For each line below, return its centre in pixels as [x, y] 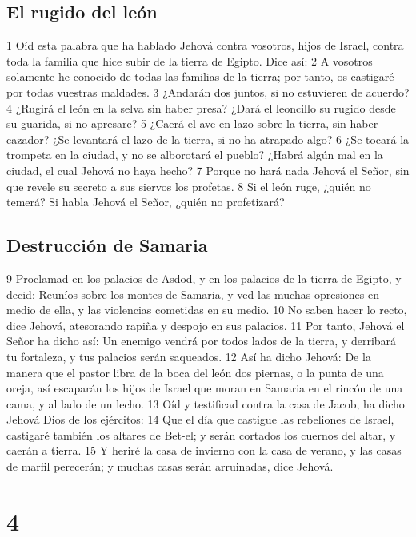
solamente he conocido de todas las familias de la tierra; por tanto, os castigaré [200, 76]
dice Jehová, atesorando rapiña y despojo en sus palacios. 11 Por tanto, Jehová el [206, 325]
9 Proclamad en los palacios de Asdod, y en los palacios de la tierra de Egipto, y [204, 278]
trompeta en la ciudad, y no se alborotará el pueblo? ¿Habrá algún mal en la [195, 155]
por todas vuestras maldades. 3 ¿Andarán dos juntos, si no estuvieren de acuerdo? [208, 91]
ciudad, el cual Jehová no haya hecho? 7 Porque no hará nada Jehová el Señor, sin [208, 170]
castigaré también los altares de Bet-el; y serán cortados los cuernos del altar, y [201, 434]
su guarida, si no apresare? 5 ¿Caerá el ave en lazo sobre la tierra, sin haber [192, 123]
